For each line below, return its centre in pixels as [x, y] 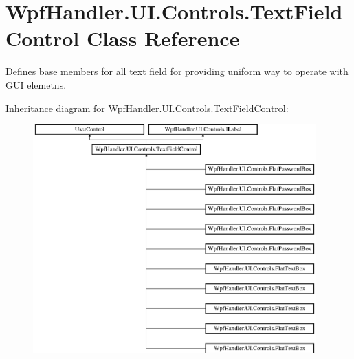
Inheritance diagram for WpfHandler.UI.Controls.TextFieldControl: [147, 108]
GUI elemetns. [36, 84]
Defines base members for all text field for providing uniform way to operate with [177, 71]
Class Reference [163, 38]
